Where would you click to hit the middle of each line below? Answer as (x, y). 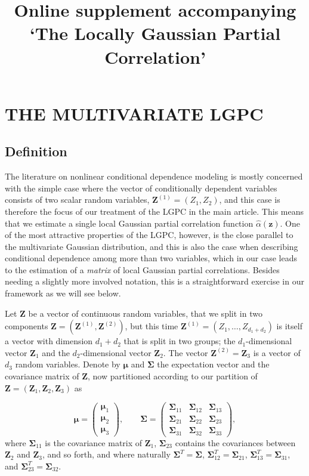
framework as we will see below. (63, 293)
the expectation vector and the (213, 364)
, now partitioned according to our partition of (173, 376)
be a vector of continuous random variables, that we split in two (145, 313)
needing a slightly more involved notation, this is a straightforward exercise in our (154, 281)
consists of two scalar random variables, (77, 200)
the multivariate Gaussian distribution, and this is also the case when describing (152, 246)
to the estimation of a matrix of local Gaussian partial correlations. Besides (142, 269)
